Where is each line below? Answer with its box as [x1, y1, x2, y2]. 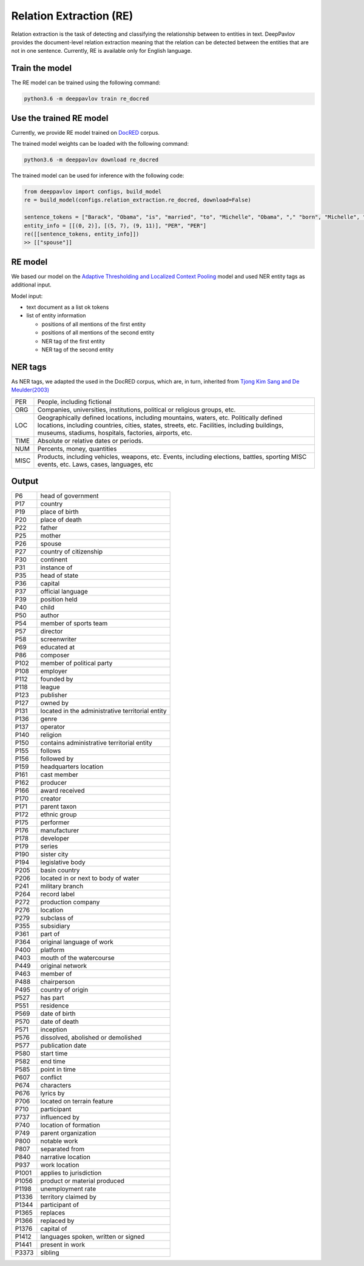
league [40, 683, 60, 691]
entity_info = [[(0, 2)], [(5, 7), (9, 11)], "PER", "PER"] [24, 222, 207, 229]
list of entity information [26, 312, 86, 319]
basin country [40, 866, 80, 875]
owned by [40, 699, 69, 707]
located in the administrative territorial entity [40, 707, 167, 716]
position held [40, 595, 78, 604]
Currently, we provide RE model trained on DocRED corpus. [11, 129, 160, 136]
